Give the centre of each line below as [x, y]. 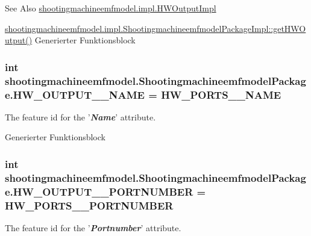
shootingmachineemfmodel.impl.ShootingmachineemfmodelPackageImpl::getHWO [155, 28]
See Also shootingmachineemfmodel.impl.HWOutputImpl [111, 8]
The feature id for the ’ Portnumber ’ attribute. [93, 228]
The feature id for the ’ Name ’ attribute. [80, 116]
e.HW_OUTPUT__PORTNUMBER [99, 191]
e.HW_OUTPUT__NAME [75, 94]
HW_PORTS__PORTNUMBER [89, 205]
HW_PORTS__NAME [221, 94]
